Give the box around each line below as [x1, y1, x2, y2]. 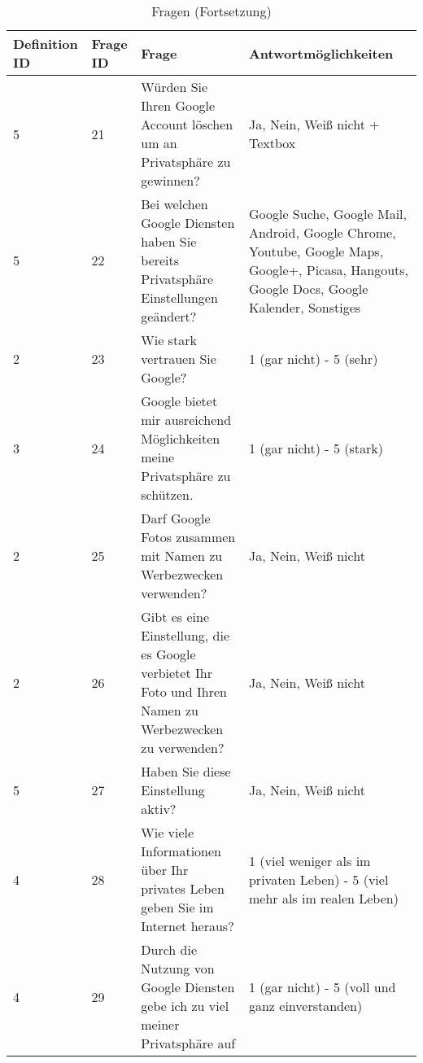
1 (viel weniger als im [248, 851, 371, 870]
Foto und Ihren [141, 682, 227, 701]
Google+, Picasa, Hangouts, [248, 260, 409, 279]
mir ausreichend [141, 410, 232, 429]
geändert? [141, 307, 197, 326]
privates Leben [141, 879, 225, 898]
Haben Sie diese [141, 762, 231, 781]
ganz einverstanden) [248, 996, 363, 1015]
